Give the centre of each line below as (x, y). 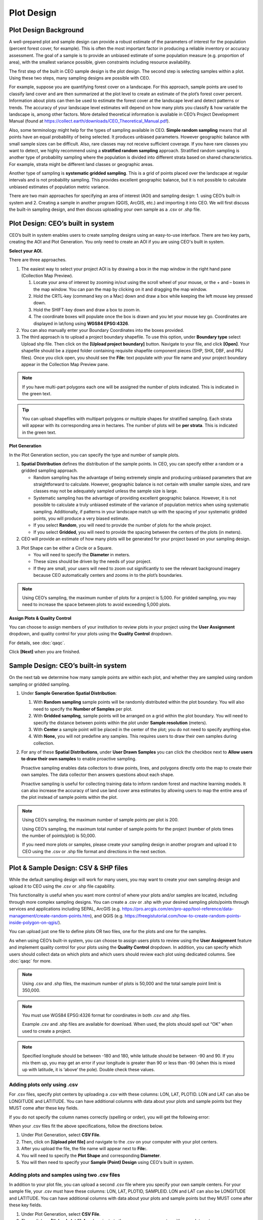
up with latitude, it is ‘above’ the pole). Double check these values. (89, 1070)
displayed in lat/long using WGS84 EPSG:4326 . (81, 323)
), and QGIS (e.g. (107, 915)
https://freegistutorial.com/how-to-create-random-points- (183, 915)
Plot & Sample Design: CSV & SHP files (69, 868)
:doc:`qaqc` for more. (30, 961)
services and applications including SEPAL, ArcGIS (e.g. (65, 909)
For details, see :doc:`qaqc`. (37, 643)
